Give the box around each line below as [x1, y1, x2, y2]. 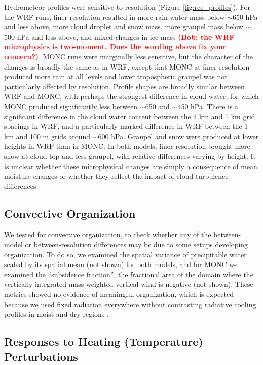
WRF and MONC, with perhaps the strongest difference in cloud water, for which [4, 91, 259, 102]
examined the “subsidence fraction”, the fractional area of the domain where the [4, 269, 253, 279]
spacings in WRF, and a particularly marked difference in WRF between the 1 [4, 121, 248, 131]
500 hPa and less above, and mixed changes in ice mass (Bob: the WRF [4, 31, 235, 42]
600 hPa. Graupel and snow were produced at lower [98, 130, 259, 141]
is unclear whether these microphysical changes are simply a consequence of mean [4, 160, 257, 171]
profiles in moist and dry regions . [4, 309, 109, 319]
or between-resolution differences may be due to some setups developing [25, 239, 248, 250]
